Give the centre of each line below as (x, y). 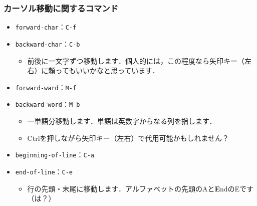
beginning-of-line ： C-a (55, 155)
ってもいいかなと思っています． (107, 70)
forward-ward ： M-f (46, 87)
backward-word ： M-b (48, 104)
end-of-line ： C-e (44, 171)
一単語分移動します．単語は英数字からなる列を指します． (122, 121)
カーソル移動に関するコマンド (61, 8)
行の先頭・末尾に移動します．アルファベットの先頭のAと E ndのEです (141, 188)
